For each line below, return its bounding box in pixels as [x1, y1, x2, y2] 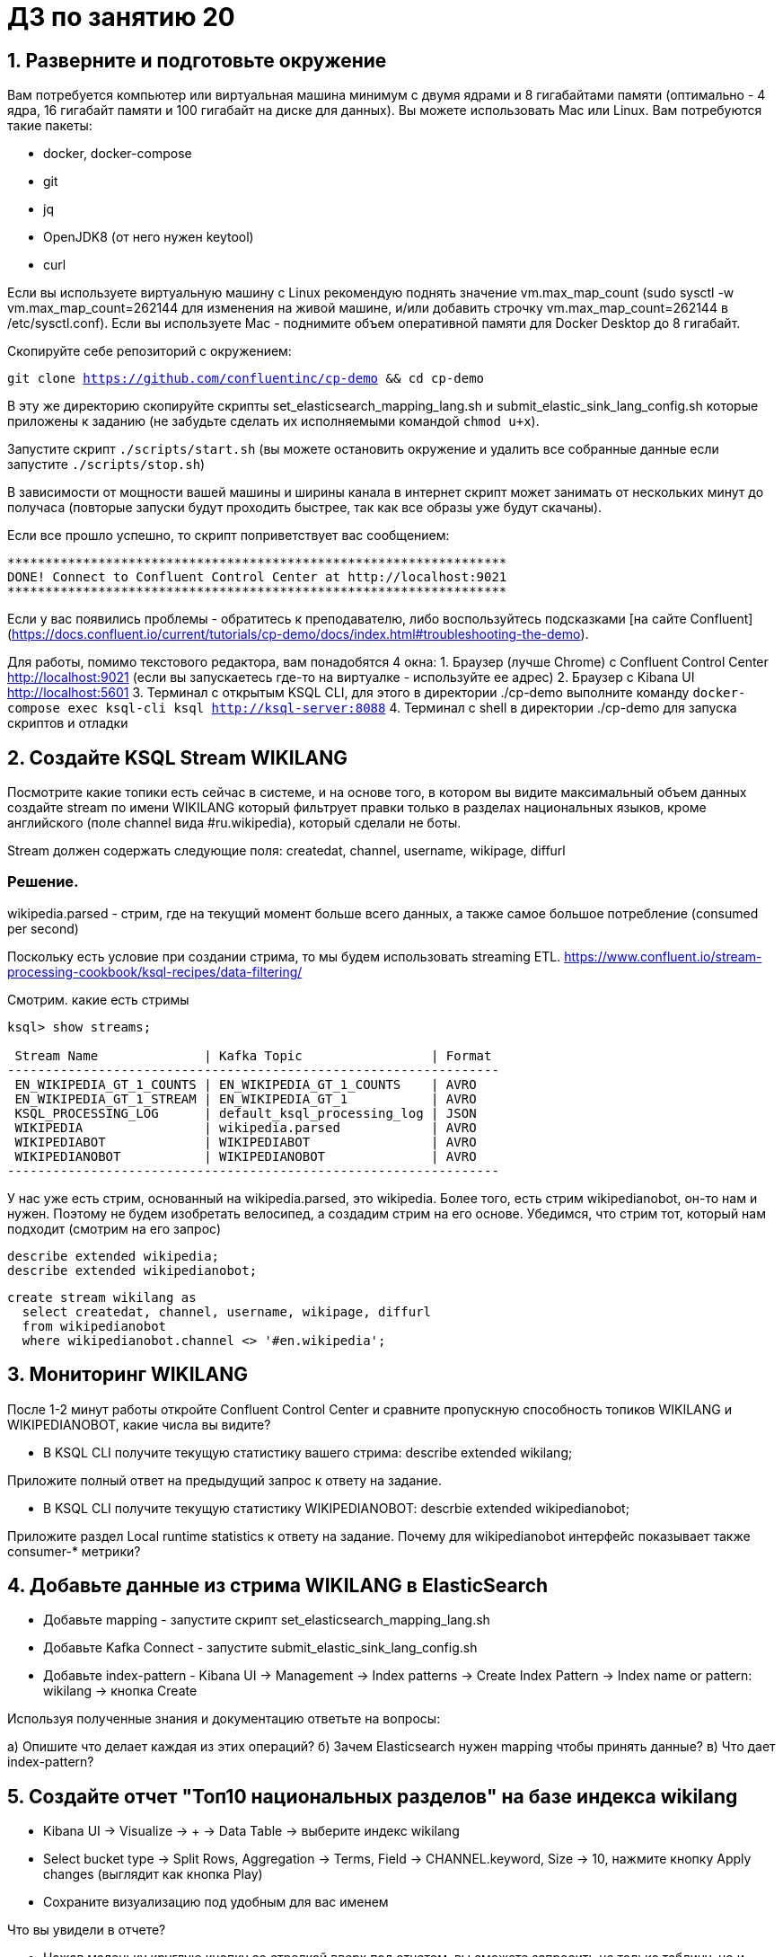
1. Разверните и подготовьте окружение [7, 49, 387, 72]
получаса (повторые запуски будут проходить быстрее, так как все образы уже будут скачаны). [7, 500, 603, 516]
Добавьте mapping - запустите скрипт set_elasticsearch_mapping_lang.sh [43, 1612, 490, 1628]
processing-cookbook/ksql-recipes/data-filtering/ [7, 963, 303, 979]
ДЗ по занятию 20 [7, 2, 235, 32]
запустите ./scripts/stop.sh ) [7, 456, 206, 473]
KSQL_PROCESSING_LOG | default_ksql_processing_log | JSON [14, 1105, 477, 1120]
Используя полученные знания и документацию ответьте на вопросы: [7, 1711, 441, 1727]
